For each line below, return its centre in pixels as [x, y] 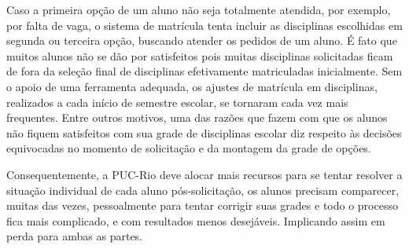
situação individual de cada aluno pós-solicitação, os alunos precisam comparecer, [203, 190]
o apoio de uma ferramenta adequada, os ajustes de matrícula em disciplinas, [192, 86]
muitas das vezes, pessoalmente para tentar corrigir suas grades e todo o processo [202, 205]
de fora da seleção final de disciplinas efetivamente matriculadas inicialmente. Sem [204, 71]
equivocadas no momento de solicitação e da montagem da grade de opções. [189, 148]
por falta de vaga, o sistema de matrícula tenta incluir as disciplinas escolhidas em [204, 25]
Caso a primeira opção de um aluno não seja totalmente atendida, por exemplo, [199, 9]
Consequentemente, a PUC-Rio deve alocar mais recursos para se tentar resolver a [204, 174]
